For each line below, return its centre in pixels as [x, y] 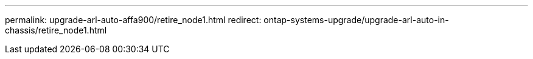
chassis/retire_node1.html [56, 30]
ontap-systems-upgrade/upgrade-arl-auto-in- [356, 20]
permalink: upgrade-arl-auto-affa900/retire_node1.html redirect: [133, 20]
